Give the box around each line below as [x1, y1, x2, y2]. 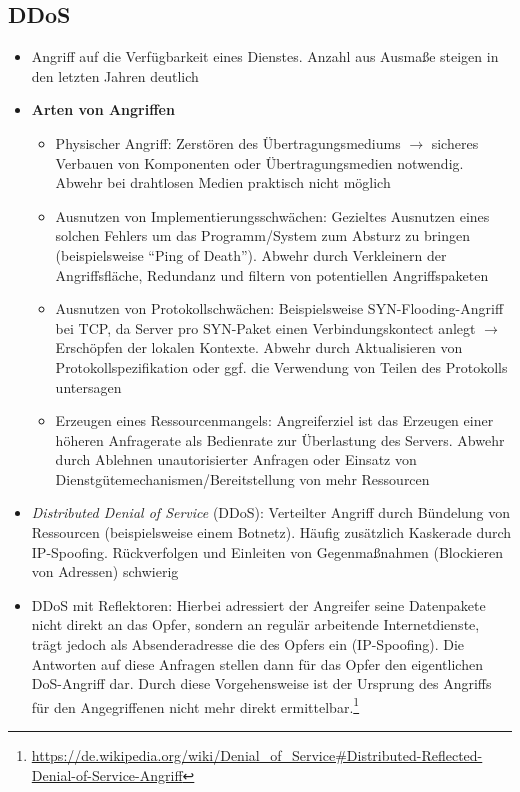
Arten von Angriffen [31, 99, 175, 120]
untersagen [55, 376, 122, 397]
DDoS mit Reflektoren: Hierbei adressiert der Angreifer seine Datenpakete [31, 594, 486, 615]
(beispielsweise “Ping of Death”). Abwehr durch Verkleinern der [55, 244, 447, 265]
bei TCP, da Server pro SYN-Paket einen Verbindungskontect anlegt [55, 317, 476, 338]
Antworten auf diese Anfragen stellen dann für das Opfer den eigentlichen [31, 653, 483, 674]
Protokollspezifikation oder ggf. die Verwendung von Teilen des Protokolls [55, 356, 508, 377]
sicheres [431, 132, 479, 153]
